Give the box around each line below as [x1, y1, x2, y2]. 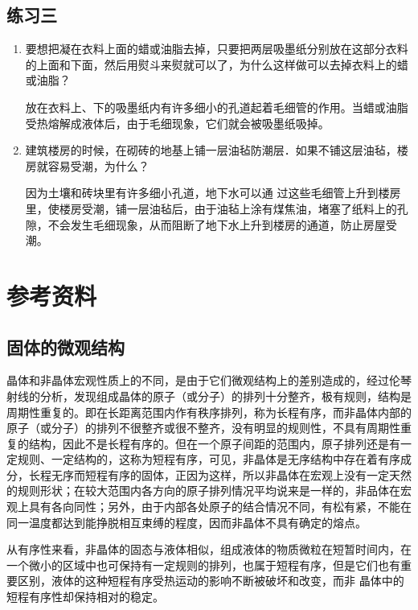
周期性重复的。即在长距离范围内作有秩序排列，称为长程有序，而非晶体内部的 [6, 403, 412, 420]
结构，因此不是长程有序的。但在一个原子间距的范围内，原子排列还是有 [28, 435, 400, 451]
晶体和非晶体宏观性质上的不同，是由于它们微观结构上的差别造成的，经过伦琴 [6, 372, 412, 389]
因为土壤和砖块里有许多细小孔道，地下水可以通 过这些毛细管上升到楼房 [25, 184, 401, 201]
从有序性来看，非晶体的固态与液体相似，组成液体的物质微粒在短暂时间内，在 [6, 541, 412, 558]
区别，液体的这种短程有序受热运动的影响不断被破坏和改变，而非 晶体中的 [17, 572, 404, 589]
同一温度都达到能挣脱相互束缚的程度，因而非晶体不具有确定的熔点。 [6, 513, 367, 530]
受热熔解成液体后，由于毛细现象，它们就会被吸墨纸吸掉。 [25, 114, 330, 131]
